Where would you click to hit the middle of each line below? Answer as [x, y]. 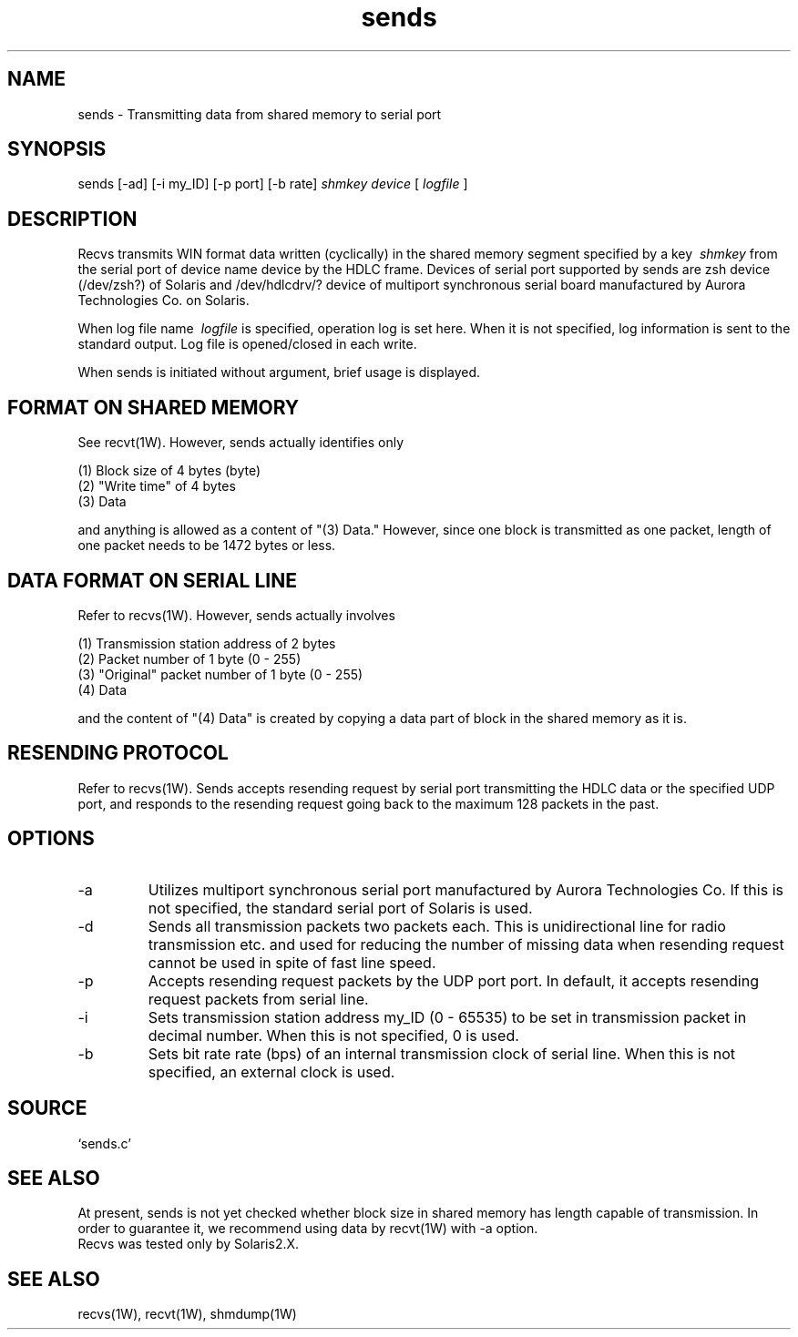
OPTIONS [51, 839]
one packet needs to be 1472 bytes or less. [207, 546]
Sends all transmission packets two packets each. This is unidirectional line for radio [437, 926]
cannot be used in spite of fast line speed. [292, 962]
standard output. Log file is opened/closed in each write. [247, 344]
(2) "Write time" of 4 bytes [157, 486]
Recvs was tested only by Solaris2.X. [189, 1244]
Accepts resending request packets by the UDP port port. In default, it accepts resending [453, 980]
